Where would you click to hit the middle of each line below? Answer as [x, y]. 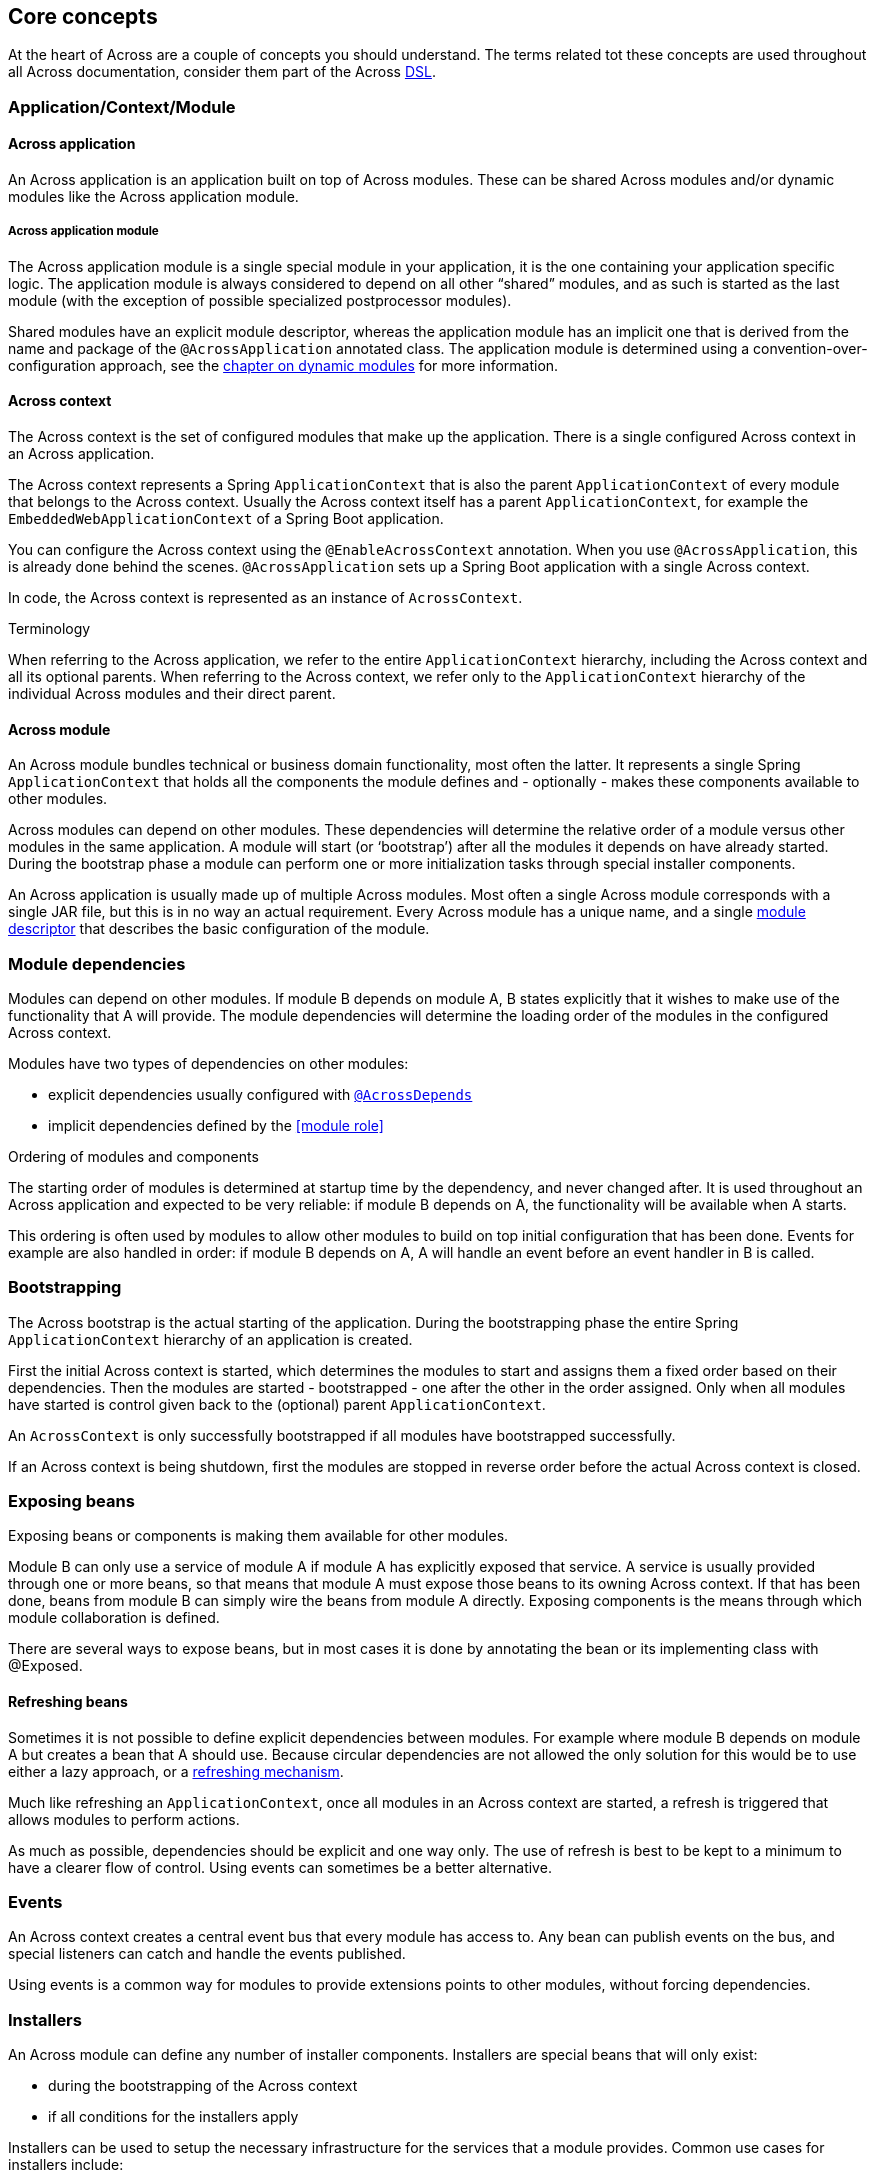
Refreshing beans [68, 1702]
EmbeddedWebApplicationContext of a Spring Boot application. [226, 519]
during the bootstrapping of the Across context [203, 2086]
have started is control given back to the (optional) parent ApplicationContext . [277, 1404]
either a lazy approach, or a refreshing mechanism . [176, 1771]
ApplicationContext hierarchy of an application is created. [210, 1339]
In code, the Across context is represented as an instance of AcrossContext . [265, 598]
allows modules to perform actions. [124, 1819]
